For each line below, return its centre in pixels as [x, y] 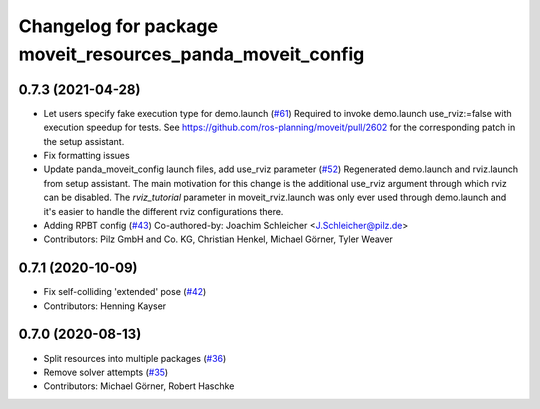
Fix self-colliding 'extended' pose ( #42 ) [125, 292]
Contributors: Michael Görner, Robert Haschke [139, 386]
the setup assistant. [84, 141]
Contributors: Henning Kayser [105, 306]
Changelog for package [118, 26]
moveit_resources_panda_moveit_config [191, 54]
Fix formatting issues [86, 156]
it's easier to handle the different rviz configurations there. [163, 211]
